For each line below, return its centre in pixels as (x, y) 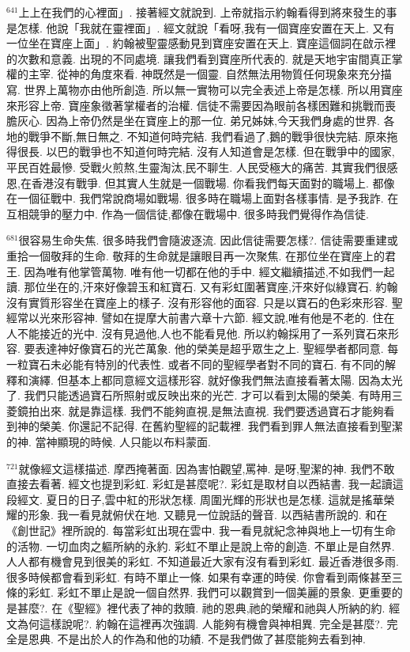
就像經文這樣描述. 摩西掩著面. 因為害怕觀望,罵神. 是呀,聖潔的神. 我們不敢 (207, 468)
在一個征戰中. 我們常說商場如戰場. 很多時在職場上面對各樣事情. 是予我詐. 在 (203, 198)
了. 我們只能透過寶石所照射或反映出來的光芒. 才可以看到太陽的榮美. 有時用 (199, 395)
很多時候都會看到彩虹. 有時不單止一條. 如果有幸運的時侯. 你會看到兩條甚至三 (205, 576)
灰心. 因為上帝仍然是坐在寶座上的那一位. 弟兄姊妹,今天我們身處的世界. (198, 121)
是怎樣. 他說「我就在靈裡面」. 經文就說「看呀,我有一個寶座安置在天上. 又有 (201, 27)
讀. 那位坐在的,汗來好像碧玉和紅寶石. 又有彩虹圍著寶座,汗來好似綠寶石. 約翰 (202, 287)
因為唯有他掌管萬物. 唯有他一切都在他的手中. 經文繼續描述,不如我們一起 (209, 271)
